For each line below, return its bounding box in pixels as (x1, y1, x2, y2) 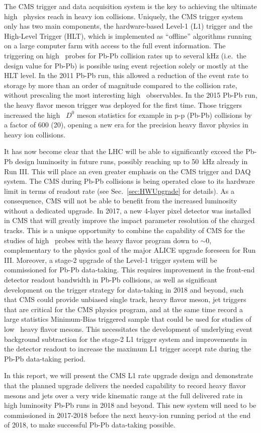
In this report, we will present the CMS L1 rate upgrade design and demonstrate (4, 370, 253, 381)
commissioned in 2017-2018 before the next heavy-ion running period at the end (4, 409, 251, 420)
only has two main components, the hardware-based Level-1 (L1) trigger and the (4, 21, 252, 31)
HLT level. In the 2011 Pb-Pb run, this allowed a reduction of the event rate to (4, 70, 248, 81)
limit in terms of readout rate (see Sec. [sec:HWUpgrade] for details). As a (4, 185, 234, 196)
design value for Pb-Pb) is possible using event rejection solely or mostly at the (4, 60, 248, 70)
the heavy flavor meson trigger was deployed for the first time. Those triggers (4, 99, 242, 110)
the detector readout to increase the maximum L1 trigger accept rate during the (4, 343, 251, 354)
